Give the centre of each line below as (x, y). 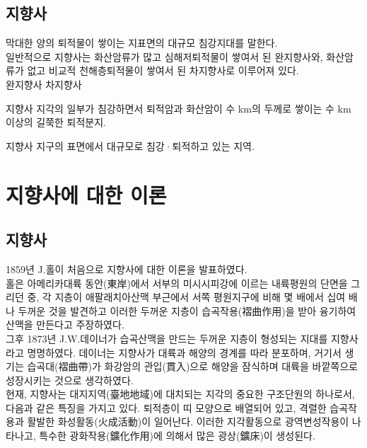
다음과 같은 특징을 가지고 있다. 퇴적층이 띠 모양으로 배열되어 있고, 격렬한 (166, 407)
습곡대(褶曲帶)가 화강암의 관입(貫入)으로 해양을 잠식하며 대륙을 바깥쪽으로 (192, 366)
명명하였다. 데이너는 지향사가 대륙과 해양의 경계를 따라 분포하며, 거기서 (184, 352)
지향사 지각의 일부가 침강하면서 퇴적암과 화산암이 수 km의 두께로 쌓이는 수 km (179, 108)
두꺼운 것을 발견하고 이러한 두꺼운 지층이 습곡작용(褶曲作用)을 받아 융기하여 (187, 310)
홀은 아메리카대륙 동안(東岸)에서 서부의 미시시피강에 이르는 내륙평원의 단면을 (177, 283)
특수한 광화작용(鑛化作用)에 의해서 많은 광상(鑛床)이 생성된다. (177, 436)
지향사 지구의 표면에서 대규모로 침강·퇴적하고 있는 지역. (130, 145)
